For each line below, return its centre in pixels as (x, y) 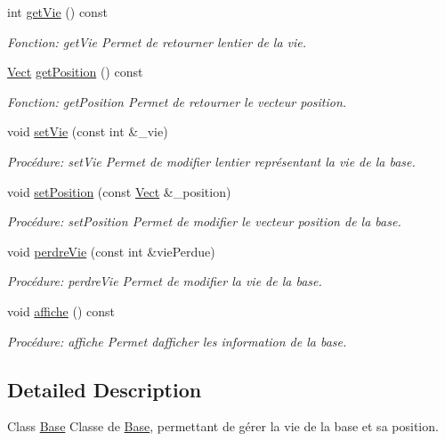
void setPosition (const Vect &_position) (119, 191)
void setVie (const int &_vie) (88, 131)
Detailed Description (105, 389)
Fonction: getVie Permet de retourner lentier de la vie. (157, 41)
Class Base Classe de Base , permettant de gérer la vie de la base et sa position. (223, 426)
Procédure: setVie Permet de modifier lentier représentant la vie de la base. (211, 161)
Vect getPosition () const (75, 72)
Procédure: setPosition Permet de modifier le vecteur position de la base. (204, 221)
